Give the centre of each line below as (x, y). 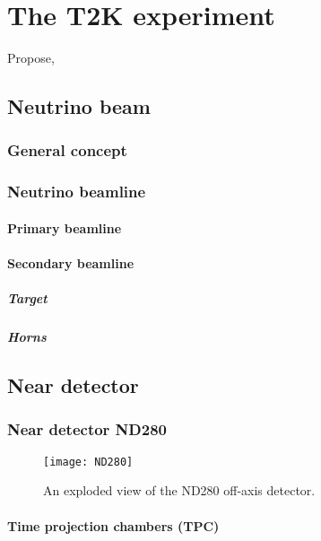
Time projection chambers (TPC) (113, 525)
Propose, (31, 58)
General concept (67, 150)
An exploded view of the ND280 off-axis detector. (179, 490)
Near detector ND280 (87, 429)
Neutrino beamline (77, 192)
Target (27, 298)
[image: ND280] (88, 462)
